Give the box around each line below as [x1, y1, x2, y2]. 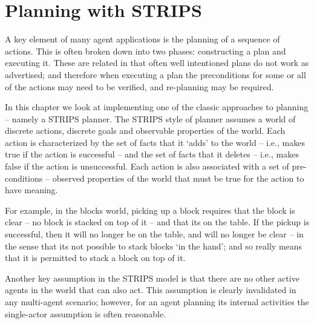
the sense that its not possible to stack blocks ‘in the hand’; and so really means [5, 239, 303, 252]
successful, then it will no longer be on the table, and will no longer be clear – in [5, 228, 304, 240]
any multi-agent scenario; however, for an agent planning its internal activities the [5, 296, 309, 308]
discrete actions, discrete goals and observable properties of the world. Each [5, 124, 286, 137]
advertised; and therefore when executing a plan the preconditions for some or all [5, 68, 306, 81]
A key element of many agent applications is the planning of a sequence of [5, 33, 280, 45]
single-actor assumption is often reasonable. [5, 307, 166, 320]
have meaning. [5, 183, 58, 196]
